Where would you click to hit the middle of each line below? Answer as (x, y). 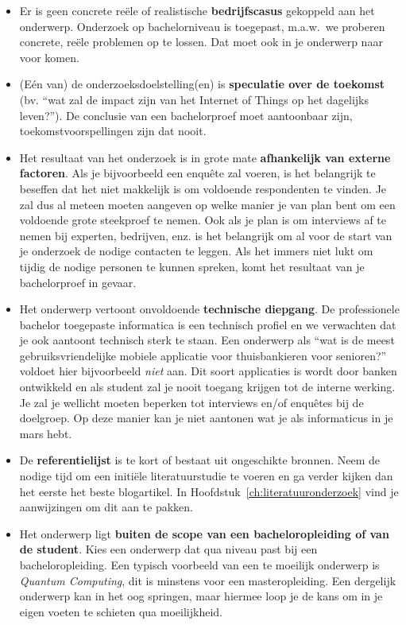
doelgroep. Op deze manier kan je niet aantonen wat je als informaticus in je (206, 418)
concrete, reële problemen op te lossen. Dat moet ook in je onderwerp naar (201, 42)
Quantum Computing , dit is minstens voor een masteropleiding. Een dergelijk (208, 580)
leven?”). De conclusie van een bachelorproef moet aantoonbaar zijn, (186, 115)
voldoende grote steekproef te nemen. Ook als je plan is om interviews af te (203, 220)
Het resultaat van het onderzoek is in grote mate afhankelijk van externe (205, 157)
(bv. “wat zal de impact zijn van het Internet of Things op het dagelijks (194, 99)
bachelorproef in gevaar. (78, 282)
